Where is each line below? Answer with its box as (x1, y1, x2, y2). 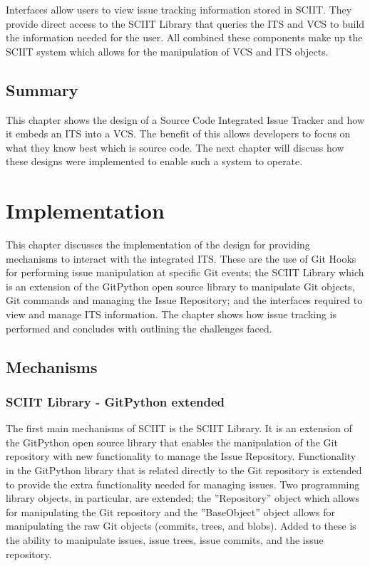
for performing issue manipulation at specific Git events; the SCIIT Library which (6, 265, 364, 280)
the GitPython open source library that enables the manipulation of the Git (6, 434, 338, 449)
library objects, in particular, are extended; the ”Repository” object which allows (6, 491, 360, 505)
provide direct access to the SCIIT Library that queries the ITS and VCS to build (6, 16, 365, 31)
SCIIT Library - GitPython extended (6, 392, 225, 410)
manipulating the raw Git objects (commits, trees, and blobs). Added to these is (6, 518, 356, 533)
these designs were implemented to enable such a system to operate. (6, 154, 303, 169)
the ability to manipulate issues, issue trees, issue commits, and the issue (6, 532, 324, 547)
